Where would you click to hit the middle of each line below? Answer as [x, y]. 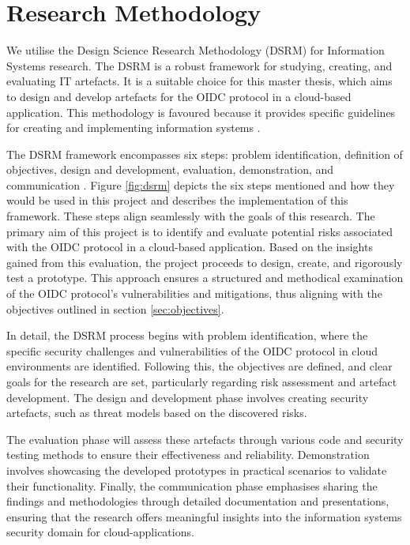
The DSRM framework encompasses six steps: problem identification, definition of [205, 154]
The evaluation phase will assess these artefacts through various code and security [205, 439]
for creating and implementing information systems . [134, 128]
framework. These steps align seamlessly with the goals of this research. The [191, 216]
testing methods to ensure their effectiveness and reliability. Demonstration [188, 455]
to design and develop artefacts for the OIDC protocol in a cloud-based [179, 96]
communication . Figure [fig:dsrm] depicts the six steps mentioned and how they [201, 184]
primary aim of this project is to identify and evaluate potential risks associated [200, 231]
